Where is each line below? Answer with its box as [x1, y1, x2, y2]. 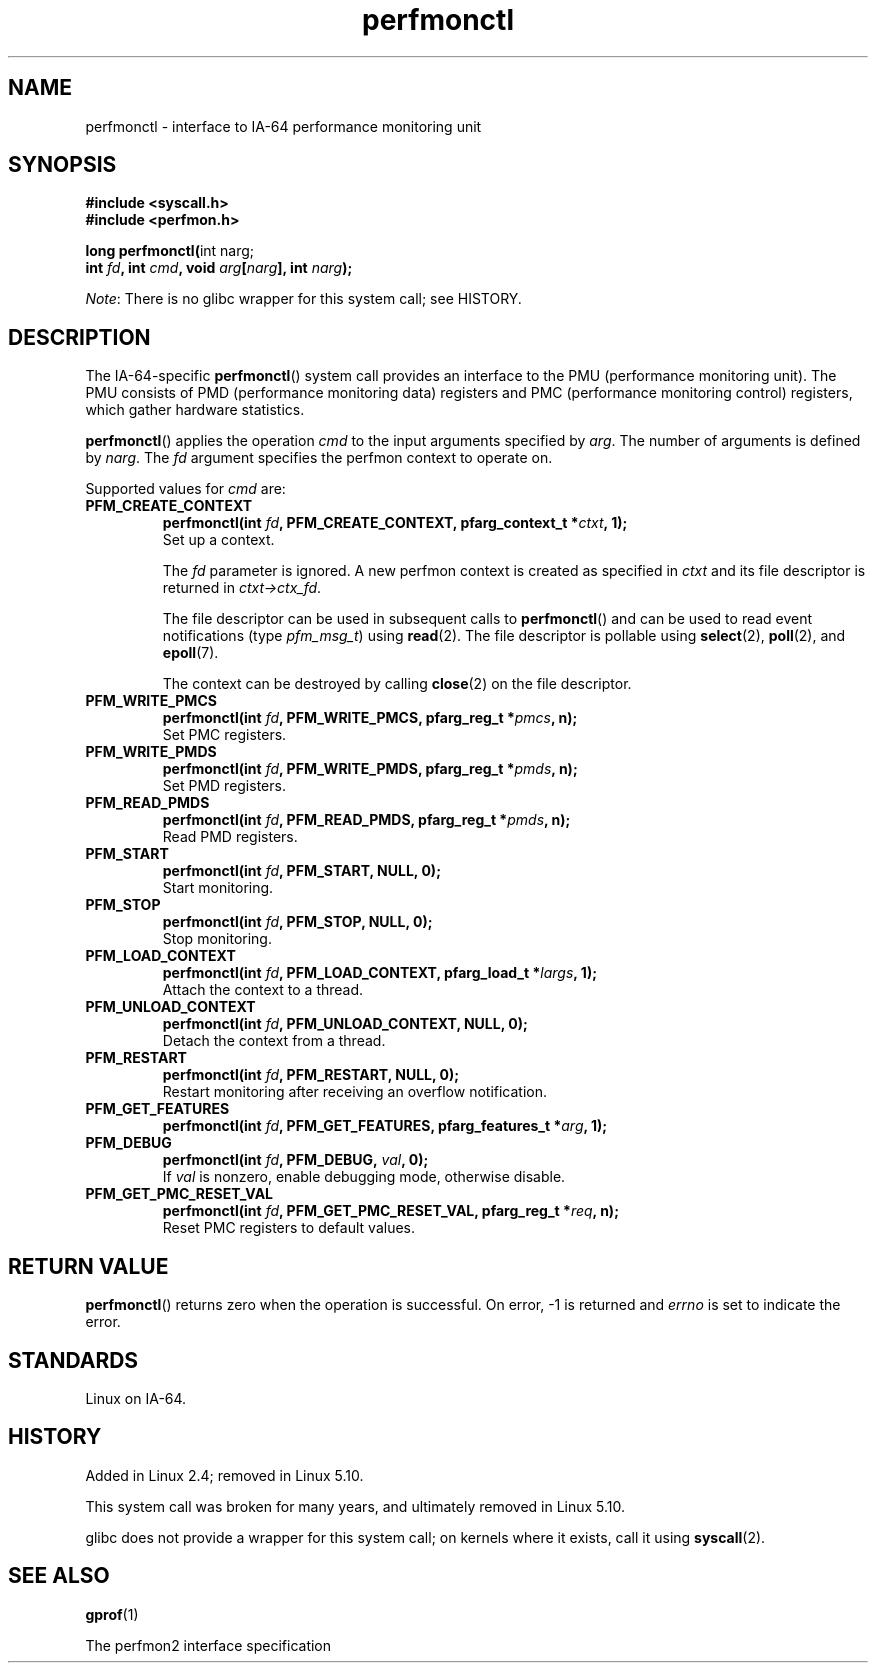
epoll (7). [162, 644, 219, 662]
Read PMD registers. [162, 828, 298, 846]
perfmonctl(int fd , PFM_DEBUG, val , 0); [162, 1151, 429, 1169]
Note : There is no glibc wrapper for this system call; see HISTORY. [85, 290, 522, 308]
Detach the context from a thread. [162, 1032, 386, 1050]
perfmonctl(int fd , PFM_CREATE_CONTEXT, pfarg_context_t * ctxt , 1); [162, 514, 628, 532]
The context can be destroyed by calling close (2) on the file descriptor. [162, 675, 632, 693]
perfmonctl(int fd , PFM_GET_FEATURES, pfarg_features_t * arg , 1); [162, 1117, 608, 1135]
